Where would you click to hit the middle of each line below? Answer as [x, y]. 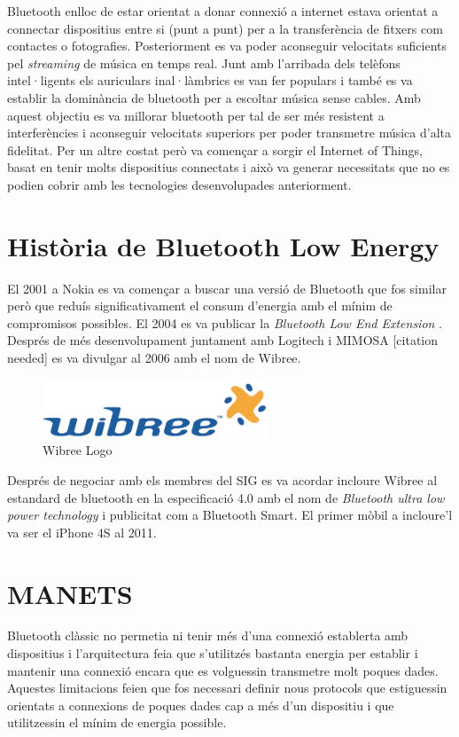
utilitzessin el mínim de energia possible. [117, 722]
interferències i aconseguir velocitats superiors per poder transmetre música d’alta [229, 133]
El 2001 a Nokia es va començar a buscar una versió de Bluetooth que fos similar [227, 288]
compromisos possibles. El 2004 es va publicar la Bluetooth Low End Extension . [225, 322]
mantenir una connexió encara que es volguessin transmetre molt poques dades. [223, 670]
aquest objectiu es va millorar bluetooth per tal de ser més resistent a [196, 115]
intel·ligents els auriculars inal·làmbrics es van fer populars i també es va [210, 80]
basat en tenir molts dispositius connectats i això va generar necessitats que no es [229, 167]
